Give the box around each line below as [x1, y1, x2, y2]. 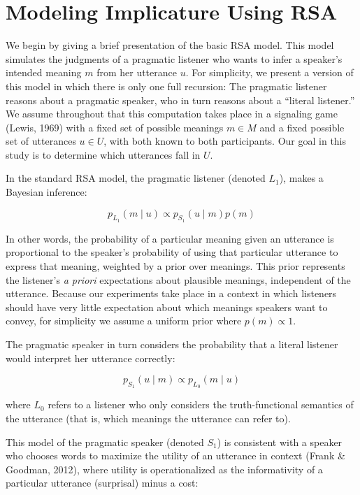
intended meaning [6, 65, 82, 80]
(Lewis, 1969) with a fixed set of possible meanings [6, 120, 224, 134]
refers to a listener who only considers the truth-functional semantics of [48, 397, 354, 412]
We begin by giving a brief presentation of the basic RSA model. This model [6, 38, 334, 52]
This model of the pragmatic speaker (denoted [6, 434, 204, 449]
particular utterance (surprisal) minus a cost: [6, 475, 199, 490]
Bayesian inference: [6, 185, 87, 199]
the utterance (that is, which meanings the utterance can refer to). [6, 411, 291, 425]
